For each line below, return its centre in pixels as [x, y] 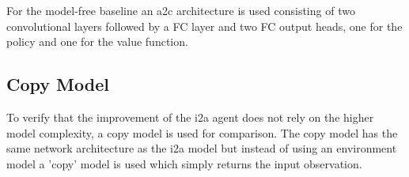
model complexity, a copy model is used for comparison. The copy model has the [202, 132]
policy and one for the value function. [97, 41]
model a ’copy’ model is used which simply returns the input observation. [184, 163]
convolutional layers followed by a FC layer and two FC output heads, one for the [204, 26]
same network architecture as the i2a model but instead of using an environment [202, 148]
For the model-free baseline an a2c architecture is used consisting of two [181, 10]
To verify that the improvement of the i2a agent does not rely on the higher [190, 117]
